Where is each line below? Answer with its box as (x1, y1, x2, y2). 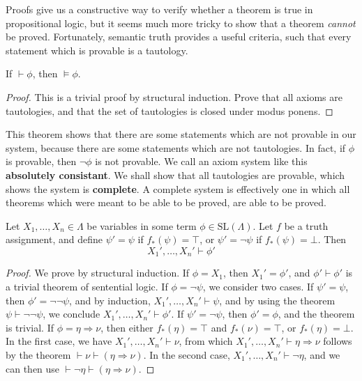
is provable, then (6, 154, 77, 169)
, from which (179, 334, 233, 348)
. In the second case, (143, 347, 230, 361)
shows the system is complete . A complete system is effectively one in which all (6, 181, 350, 196)
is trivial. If (6, 320, 54, 334)
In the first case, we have (6, 334, 112, 348)
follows (323, 334, 352, 348)
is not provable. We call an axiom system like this (95, 154, 308, 169)
